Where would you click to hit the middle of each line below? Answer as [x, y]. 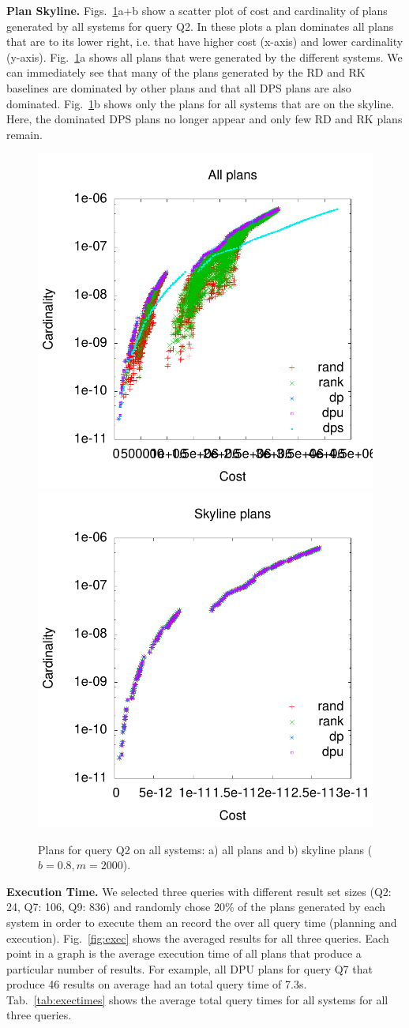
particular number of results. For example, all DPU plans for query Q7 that [189, 968]
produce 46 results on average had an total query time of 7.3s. [157, 984]
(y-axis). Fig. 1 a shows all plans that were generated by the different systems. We [204, 56]
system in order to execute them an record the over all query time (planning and [202, 922]
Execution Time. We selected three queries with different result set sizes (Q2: [199, 891]
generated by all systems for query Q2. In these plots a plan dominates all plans [200, 26]
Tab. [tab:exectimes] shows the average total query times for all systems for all [197, 999]
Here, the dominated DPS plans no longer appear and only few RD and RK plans [204, 119]
